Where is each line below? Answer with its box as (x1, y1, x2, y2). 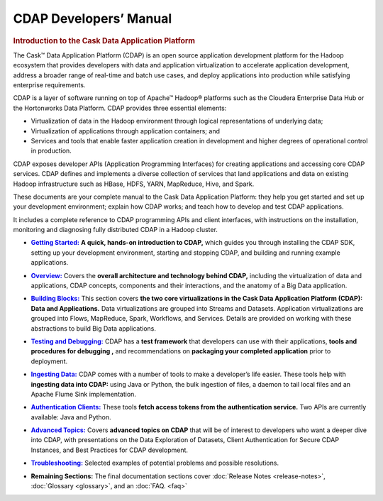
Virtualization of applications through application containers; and (30, 126, 220, 135)
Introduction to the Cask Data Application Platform (13, 35, 195, 45)
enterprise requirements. (13, 80, 86, 89)
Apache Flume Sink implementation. (30, 390, 136, 398)
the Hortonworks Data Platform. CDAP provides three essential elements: (13, 104, 227, 112)
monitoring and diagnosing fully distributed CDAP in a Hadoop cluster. (13, 226, 218, 234)
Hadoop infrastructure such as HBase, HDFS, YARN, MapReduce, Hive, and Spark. (13, 180, 255, 188)
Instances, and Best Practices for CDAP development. (30, 446, 188, 454)
